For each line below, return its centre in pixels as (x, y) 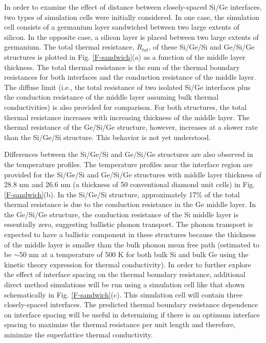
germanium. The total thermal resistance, (69, 47)
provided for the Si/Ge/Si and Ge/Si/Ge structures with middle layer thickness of (133, 174)
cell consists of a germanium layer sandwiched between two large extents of (122, 27)
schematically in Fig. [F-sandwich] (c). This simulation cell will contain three (124, 294)
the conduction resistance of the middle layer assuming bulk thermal (112, 97)
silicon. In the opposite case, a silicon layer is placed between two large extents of (131, 37)
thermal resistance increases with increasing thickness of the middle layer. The (127, 117)
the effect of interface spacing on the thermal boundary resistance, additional (125, 274)
